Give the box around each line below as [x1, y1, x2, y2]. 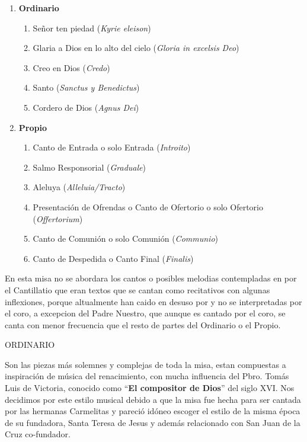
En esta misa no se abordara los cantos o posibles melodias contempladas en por [5, 272, 297, 284]
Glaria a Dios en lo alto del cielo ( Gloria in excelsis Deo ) [33, 41, 239, 54]
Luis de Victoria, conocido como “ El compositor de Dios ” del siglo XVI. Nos [5, 382, 295, 394]
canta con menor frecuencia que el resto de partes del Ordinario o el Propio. [5, 318, 281, 331]
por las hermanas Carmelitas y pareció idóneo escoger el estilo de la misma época [5, 405, 300, 417]
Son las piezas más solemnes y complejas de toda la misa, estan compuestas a [5, 358, 286, 370]
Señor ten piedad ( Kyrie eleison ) [33, 21, 151, 34]
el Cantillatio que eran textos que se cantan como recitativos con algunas [5, 283, 270, 296]
